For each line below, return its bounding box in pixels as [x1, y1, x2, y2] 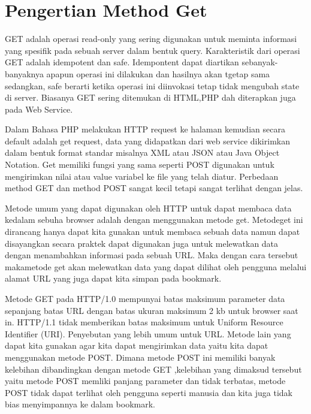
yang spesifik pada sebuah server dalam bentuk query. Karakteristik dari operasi [5, 44, 300, 56]
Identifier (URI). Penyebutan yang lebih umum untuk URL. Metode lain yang [5, 327, 291, 340]
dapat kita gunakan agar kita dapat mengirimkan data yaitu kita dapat [5, 339, 268, 352]
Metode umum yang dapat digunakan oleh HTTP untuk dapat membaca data [5, 201, 292, 214]
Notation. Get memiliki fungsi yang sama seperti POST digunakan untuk [5, 158, 274, 171]
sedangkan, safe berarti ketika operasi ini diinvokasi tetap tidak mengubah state [5, 79, 300, 92]
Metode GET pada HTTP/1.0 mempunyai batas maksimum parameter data [5, 292, 285, 304]
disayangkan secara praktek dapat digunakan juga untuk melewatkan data [5, 237, 279, 249]
